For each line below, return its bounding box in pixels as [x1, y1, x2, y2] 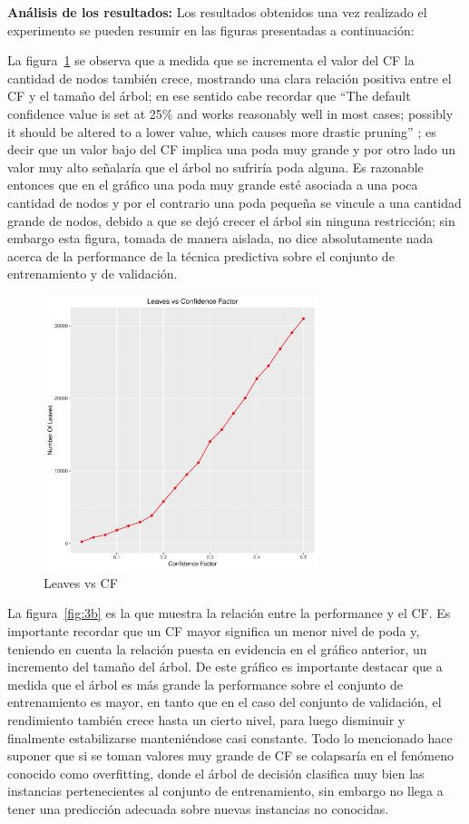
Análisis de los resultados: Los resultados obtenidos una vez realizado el [7, 3, 427, 21]
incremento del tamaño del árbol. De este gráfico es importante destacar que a [7, 657, 443, 676]
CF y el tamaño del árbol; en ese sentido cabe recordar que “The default [7, 86, 411, 105]
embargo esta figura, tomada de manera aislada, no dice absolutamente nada [7, 229, 434, 248]
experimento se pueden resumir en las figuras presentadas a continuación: [7, 20, 415, 39]
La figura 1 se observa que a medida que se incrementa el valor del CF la [7, 51, 415, 70]
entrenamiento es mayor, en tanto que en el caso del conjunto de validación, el [7, 692, 442, 711]
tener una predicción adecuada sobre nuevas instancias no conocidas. [7, 799, 389, 818]
